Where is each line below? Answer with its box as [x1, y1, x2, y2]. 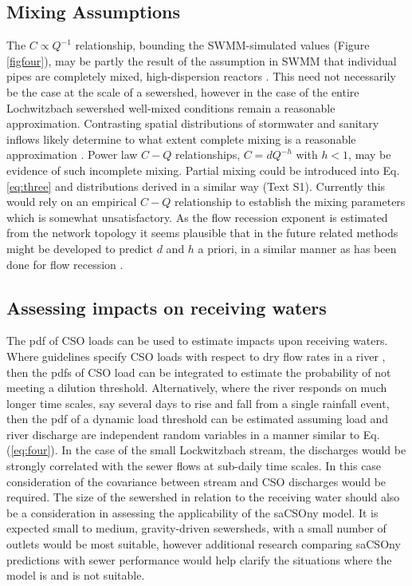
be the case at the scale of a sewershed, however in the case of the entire [6, 83, 359, 100]
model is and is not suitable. [6, 567, 145, 584]
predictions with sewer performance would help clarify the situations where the [6, 551, 392, 568]
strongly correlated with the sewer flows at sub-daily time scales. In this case [6, 457, 382, 474]
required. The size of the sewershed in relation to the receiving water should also [6, 489, 400, 505]
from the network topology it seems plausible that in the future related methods [6, 224, 398, 241]
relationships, [175, 146, 241, 163]
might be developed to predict [6, 240, 153, 256]
